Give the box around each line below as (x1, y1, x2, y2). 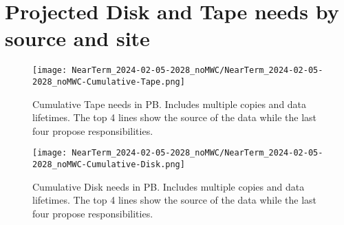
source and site (5, 24, 150, 52)
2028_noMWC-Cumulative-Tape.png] (32, 76, 185, 87)
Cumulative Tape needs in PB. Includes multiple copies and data (32, 96, 307, 111)
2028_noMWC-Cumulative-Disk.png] (32, 160, 185, 170)
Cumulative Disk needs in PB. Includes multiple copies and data (32, 179, 305, 193)
